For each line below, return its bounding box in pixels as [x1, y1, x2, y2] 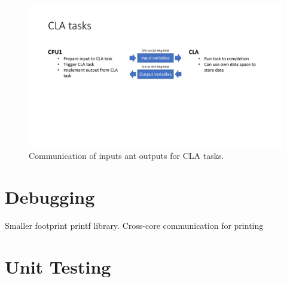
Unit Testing [5, 254, 111, 278]
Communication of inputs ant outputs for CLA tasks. [29, 149, 224, 162]
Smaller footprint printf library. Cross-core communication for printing [5, 219, 264, 231]
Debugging [5, 184, 95, 209]
